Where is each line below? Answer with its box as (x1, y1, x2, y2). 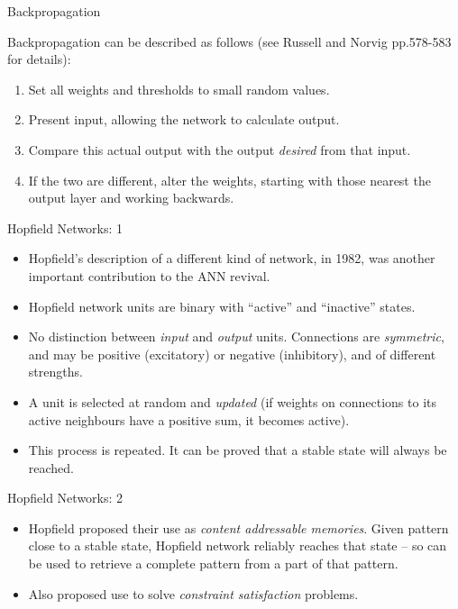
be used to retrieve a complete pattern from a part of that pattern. (28, 554, 398, 573)
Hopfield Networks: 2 (7, 488, 124, 507)
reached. (28, 458, 75, 477)
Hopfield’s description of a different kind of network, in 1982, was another (28, 249, 435, 268)
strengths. (28, 362, 83, 381)
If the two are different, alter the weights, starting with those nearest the (28, 170, 431, 189)
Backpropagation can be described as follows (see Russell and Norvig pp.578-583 (7, 32, 452, 50)
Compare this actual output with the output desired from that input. (28, 140, 411, 159)
